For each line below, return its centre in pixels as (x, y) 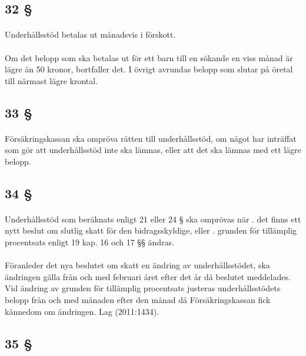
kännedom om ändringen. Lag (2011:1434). (82, 311)
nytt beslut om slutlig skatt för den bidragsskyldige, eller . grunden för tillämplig (151, 230)
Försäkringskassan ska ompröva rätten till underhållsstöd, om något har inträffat (151, 138)
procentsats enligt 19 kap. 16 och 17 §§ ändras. (90, 242)
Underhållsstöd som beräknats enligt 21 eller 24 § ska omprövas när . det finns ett (153, 219)
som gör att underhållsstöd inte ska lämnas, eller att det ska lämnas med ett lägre (153, 150)
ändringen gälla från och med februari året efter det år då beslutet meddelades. (148, 276)
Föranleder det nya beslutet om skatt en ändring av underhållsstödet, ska (137, 265)
